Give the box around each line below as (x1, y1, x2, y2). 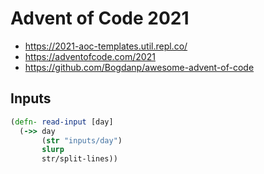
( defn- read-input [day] (10, 117, 114, 127)
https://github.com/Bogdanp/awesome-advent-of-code (24, 61, 255, 73)
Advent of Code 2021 (10, 7, 190, 30)
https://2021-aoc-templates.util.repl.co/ (24, 40, 188, 52)
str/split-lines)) (41, 154, 118, 164)
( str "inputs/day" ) (41, 135, 123, 146)
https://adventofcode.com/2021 (24, 50, 156, 62)
